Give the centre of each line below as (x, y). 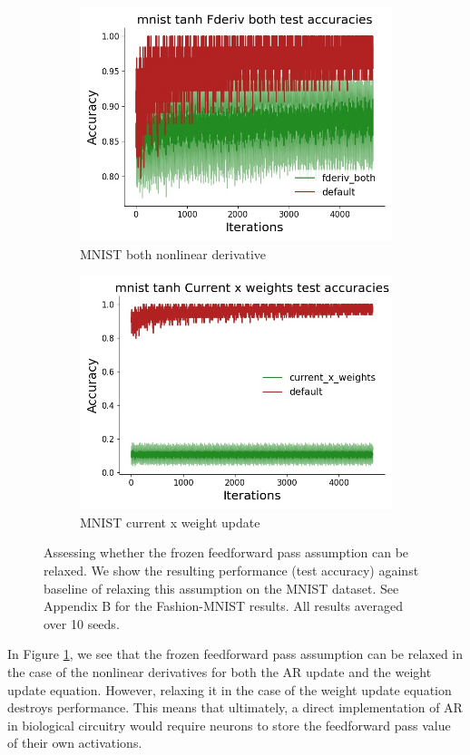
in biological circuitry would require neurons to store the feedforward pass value (229, 725)
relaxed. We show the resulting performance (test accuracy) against (231, 570)
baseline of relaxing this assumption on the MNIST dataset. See (221, 588)
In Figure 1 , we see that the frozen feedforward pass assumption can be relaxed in (235, 654)
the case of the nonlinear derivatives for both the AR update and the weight (220, 671)
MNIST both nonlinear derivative (173, 253)
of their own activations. (75, 743)
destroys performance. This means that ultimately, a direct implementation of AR (235, 707)
